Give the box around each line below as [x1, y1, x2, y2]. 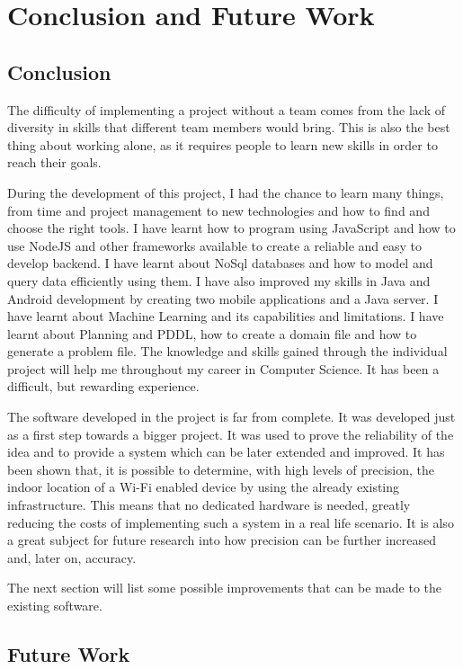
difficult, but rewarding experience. [7, 377, 200, 396]
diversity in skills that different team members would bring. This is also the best [7, 118, 450, 137]
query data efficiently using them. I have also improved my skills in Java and [7, 271, 431, 290]
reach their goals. [7, 153, 102, 172]
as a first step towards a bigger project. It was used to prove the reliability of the [7, 424, 454, 443]
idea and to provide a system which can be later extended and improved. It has [7, 442, 445, 461]
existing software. [7, 596, 102, 615]
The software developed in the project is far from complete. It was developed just [7, 407, 456, 426]
